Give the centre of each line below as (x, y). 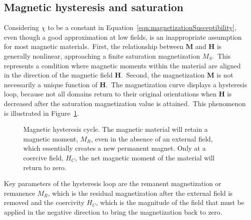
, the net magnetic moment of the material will (145, 157)
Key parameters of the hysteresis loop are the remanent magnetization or (113, 183)
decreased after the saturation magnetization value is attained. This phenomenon (125, 103)
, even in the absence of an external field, (152, 138)
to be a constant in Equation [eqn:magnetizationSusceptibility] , (142, 27)
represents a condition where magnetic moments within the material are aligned (122, 65)
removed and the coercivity (44, 202)
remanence (20, 193)
